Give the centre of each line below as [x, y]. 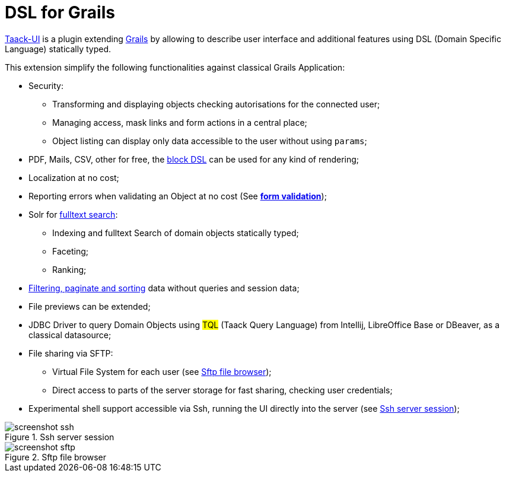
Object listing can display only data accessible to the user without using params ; [210, 141]
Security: [46, 85]
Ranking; [69, 269]
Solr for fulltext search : [73, 214]
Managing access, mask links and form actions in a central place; [180, 122]
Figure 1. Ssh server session [60, 437]
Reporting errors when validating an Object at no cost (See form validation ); [178, 196]
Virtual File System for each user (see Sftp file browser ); [162, 371]
